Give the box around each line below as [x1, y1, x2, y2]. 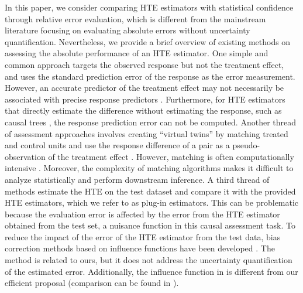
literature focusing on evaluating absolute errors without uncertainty [5, 24, 250, 36]
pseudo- [232, 139, 260, 151]
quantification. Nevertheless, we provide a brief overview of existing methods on [5, 35, 291, 47]
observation [5, 150, 46, 162]
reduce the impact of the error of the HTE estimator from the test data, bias [5, 230, 281, 243]
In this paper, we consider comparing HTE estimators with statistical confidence [5, 1, 294, 13]
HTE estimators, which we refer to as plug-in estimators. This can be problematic [5, 196, 299, 209]
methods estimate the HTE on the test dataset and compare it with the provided [5, 185, 296, 197]
